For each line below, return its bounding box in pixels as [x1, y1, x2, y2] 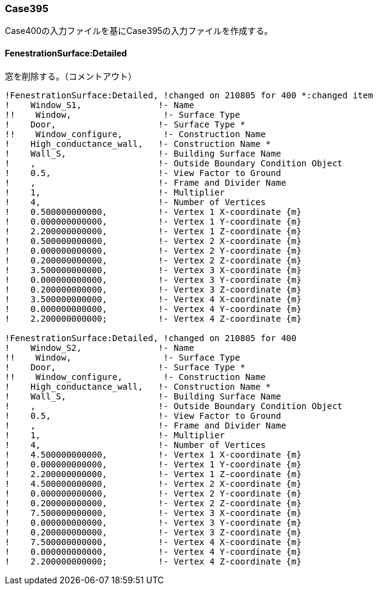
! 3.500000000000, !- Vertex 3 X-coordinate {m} [5, 265, 302, 275]
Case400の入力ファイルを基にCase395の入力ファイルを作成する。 [5, 25, 273, 36]
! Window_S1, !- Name [5, 100, 194, 110]
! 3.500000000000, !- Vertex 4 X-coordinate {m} [5, 294, 302, 304]
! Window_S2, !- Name [5, 342, 194, 353]
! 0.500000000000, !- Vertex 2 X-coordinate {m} [5, 236, 302, 246]
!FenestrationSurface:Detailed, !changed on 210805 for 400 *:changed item [5, 90, 373, 100]
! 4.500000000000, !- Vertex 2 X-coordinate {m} [5, 478, 302, 489]
